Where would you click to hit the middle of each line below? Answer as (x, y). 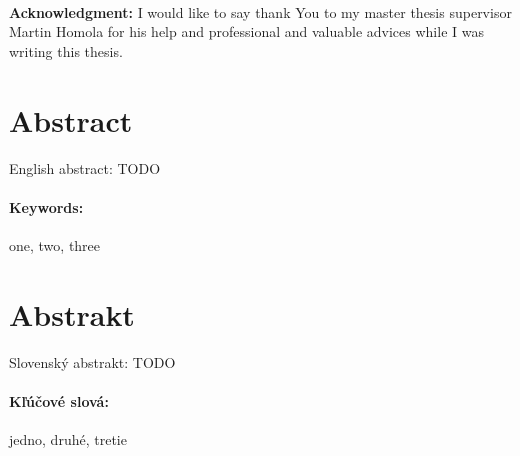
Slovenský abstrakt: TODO (92, 361)
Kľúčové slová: (59, 400)
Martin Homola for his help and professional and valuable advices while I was (246, 31)
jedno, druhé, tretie (68, 439)
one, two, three (55, 244)
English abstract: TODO (85, 167)
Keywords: (46, 206)
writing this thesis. (66, 50)
